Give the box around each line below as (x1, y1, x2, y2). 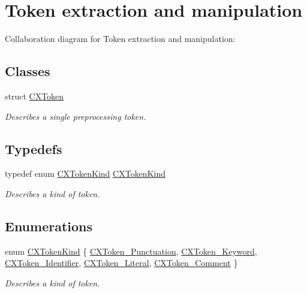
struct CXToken (5, 89, 64, 102)
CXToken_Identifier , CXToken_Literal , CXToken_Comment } (5, 256, 238, 269)
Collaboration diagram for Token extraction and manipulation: (5, 32, 236, 45)
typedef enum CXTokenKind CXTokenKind (5, 167, 165, 180)
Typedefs (5, 139, 62, 158)
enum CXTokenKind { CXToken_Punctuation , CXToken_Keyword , (5, 244, 257, 257)
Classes (5, 62, 50, 80)
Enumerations (5, 216, 93, 235)
